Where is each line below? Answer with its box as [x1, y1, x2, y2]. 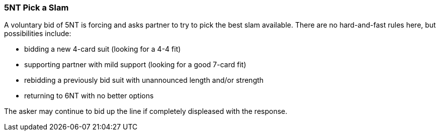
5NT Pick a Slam [4, 3, 69, 13]
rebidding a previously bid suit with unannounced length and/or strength [24, 76, 264, 85]
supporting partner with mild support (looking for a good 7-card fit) [24, 60, 246, 69]
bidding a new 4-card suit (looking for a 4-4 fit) [24, 45, 181, 54]
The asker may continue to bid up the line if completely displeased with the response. [4, 107, 288, 116]
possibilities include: [4, 29, 71, 38]
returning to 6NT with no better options [24, 91, 154, 100]
